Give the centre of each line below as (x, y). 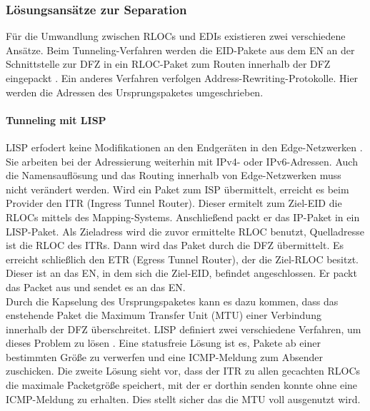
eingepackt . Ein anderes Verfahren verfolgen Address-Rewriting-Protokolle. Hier (182, 78)
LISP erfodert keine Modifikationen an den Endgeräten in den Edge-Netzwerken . (184, 147)
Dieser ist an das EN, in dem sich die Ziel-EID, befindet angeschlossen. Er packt (181, 273)
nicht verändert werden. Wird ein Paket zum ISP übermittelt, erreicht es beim (177, 189)
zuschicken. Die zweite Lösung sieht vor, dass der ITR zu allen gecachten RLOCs (183, 371)
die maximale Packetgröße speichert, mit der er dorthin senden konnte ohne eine (182, 385)
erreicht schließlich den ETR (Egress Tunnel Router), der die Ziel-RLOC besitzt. (182, 259)
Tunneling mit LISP (56, 120)
